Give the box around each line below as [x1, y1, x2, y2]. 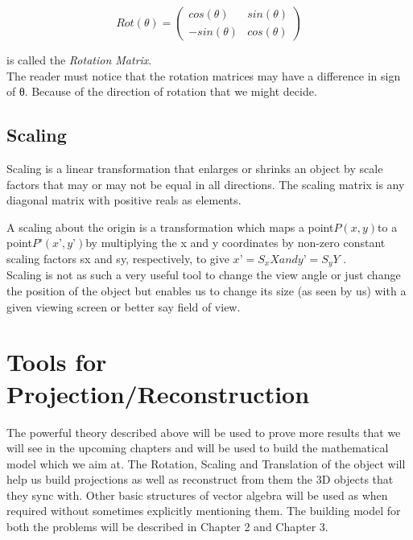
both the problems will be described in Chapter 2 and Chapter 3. [6, 518, 328, 535]
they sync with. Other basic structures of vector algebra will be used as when [6, 486, 388, 503]
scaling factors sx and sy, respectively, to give [6, 249, 229, 266]
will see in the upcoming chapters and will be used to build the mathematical [6, 439, 389, 456]
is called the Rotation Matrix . [6, 52, 152, 68]
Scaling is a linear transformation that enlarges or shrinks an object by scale [6, 159, 383, 176]
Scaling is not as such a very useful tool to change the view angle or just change [6, 266, 401, 283]
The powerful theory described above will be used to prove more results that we [6, 423, 401, 440]
